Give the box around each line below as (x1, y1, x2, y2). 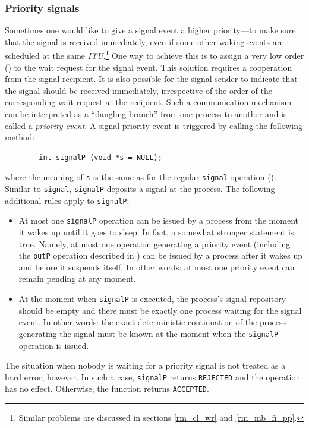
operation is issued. (18, 339, 89, 351)
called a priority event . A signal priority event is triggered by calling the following (5, 119, 303, 131)
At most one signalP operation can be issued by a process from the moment (18, 214, 298, 226)
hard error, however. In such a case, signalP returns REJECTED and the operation (5, 370, 301, 383)
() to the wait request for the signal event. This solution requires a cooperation (5, 61, 292, 73)
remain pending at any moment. (18, 272, 136, 285)
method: (5, 131, 35, 143)
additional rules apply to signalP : (5, 194, 130, 206)
